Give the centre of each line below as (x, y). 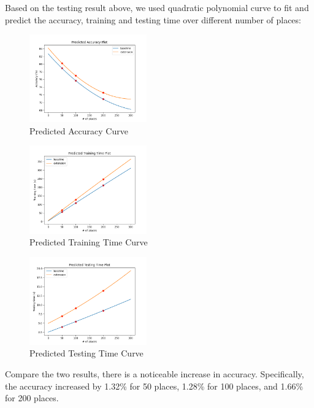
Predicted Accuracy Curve (79, 130)
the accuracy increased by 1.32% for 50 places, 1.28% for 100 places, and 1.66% (154, 386)
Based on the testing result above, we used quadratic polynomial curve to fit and (157, 7)
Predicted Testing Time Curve (86, 353)
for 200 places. (32, 398)
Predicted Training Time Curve (89, 242)
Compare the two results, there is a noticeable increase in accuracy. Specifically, (155, 374)
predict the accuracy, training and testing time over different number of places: (153, 19)
